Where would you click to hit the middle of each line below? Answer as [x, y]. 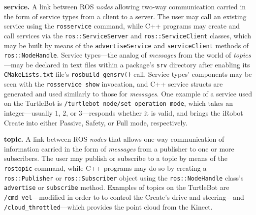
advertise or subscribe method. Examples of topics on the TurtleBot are [117, 187]
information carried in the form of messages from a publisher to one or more [119, 148]
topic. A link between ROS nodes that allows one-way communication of [114, 139]
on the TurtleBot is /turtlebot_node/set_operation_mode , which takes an [119, 103]
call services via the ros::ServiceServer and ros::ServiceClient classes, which [128, 35]
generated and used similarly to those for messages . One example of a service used [128, 93]
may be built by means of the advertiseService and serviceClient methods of [127, 45]
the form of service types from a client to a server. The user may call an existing [125, 16]
